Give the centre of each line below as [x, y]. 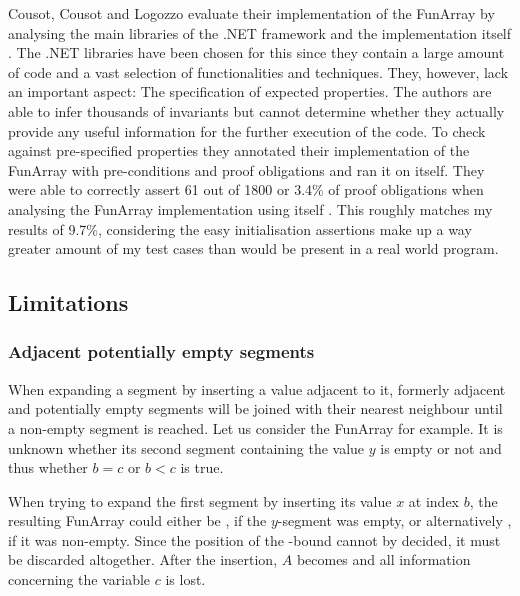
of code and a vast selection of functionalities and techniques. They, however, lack [258, 71]
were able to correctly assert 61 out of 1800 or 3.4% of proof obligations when [246, 189]
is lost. [185, 579]
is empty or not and [441, 447]
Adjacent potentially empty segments [161, 351]
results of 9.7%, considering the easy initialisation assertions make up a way [240, 228]
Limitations [68, 302]
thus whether [48, 467]
